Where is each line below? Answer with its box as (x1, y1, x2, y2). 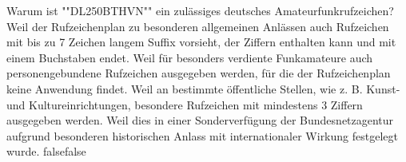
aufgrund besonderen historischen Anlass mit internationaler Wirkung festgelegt (6, 127, 398, 144)
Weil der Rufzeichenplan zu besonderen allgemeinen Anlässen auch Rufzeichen (6, 18, 389, 34)
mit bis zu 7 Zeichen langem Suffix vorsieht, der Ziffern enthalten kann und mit (6, 34, 396, 50)
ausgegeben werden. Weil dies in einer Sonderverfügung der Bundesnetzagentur (6, 112, 394, 128)
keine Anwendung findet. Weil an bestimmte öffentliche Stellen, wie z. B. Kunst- (6, 80, 400, 97)
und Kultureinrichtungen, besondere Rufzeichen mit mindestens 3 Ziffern (6, 96, 363, 113)
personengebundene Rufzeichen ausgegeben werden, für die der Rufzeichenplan (6, 65, 391, 81)
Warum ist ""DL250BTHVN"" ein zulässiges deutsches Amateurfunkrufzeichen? (6, 2, 394, 18)
